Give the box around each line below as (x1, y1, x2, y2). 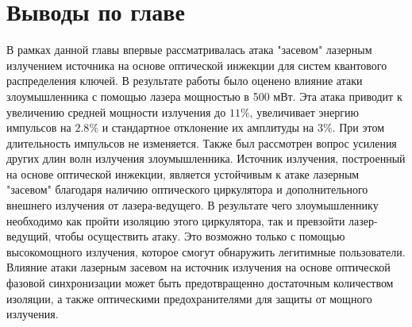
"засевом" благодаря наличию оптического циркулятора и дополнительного (6, 181, 368, 198)
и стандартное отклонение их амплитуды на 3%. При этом (102, 119, 384, 136)
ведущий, (6, 228, 52, 244)
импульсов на (6, 119, 71, 136)
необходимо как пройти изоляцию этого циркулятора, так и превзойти (6, 212, 345, 229)
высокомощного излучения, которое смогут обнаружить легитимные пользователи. (6, 243, 406, 260)
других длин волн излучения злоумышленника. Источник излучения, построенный (6, 150, 406, 167)
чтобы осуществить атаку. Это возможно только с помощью (54, 228, 345, 244)
